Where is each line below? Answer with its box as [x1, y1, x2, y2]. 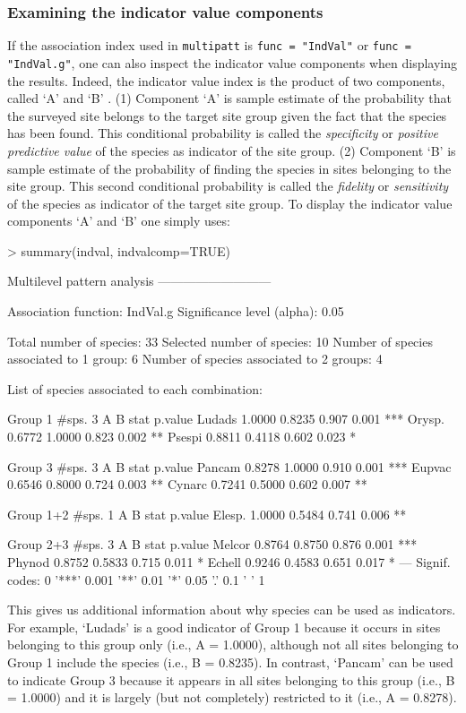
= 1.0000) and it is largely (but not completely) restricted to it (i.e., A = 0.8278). [7, 688, 457, 707]
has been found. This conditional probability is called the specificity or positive [7, 124, 438, 142]
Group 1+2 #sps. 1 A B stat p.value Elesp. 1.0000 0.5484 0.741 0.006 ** [7, 504, 407, 523]
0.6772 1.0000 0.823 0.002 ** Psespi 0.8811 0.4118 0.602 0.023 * [7, 427, 357, 446]
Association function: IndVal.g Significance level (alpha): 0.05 [7, 302, 344, 321]
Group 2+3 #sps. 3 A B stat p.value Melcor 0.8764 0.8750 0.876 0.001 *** [7, 535, 418, 554]
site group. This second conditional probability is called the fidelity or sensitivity [7, 176, 449, 195]
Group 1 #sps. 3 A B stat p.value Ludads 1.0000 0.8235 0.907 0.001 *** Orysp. [7, 409, 444, 428]
